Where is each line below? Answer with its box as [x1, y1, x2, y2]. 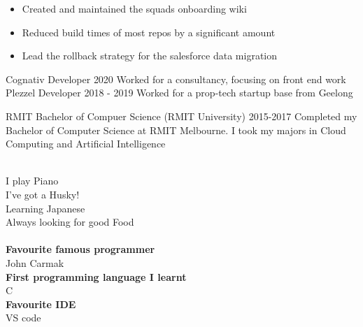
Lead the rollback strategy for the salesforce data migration [22, 48, 278, 63]
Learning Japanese [6, 201, 85, 215]
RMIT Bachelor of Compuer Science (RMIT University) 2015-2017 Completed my [6, 108, 357, 123]
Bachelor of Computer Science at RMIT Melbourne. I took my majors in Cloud [6, 122, 346, 137]
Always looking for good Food [6, 215, 134, 229]
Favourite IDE [6, 296, 76, 311]
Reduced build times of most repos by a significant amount [22, 24, 276, 39]
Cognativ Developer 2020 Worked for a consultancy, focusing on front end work [6, 71, 346, 86]
